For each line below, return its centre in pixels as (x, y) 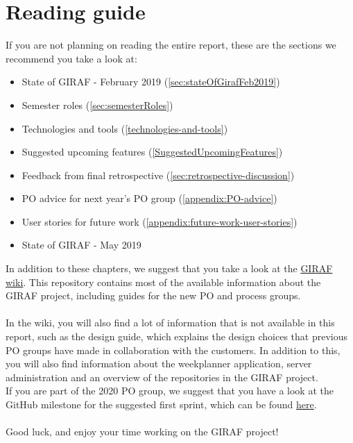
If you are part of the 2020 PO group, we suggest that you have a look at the (170, 391)
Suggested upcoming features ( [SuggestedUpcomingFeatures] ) (152, 152)
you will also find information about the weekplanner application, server (159, 363)
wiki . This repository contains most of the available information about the (163, 282)
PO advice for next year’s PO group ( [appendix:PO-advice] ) (149, 198)
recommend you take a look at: (71, 58)
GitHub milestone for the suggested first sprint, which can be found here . (161, 404)
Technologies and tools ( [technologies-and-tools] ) (125, 128)
